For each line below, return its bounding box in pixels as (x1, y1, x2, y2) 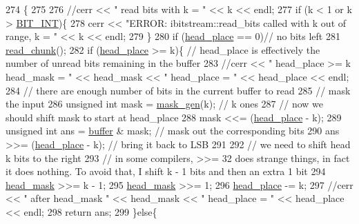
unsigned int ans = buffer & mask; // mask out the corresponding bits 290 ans (6, 123, 340, 138)
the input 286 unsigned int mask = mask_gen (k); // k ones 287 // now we (6, 96, 324, 111)
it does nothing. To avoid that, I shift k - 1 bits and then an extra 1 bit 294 (6, 164, 326, 179)
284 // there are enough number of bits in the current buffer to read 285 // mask (6, 83, 351, 97)
